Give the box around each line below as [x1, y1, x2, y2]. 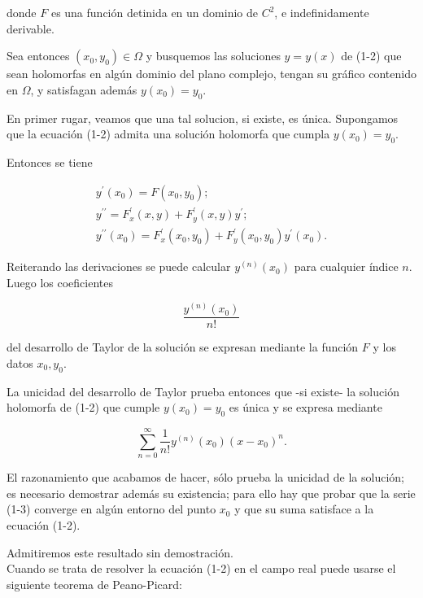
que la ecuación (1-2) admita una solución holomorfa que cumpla [7, 125, 330, 142]
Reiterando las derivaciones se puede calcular [7, 258, 231, 275]
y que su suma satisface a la [234, 500, 374, 517]
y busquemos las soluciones [146, 47, 281, 64]
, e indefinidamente [274, 4, 369, 20]
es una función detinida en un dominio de [50, 4, 258, 20]
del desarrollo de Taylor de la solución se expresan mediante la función [7, 338, 359, 356]
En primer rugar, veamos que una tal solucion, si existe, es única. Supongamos [7, 109, 399, 126]
